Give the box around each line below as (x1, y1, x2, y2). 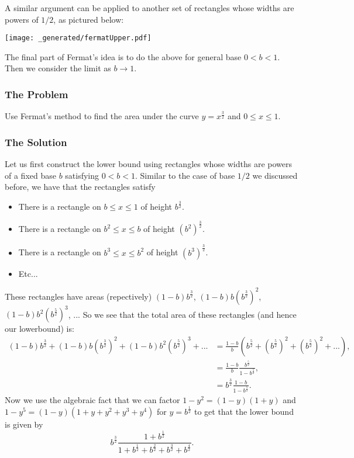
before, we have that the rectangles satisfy (5, 181, 156, 193)
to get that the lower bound (194, 405, 294, 418)
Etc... (18, 267, 38, 279)
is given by (5, 418, 43, 431)
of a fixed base (5, 169, 56, 181)
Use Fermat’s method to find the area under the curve (5, 110, 199, 122)
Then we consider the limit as (5, 62, 111, 74)
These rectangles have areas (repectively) (5, 290, 152, 302)
